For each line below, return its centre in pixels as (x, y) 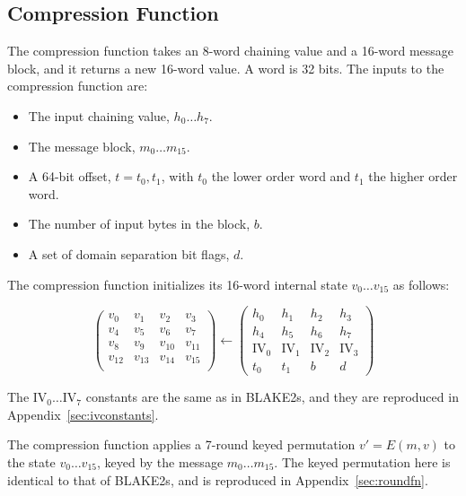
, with (177, 176)
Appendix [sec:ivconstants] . (83, 414)
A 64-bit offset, (70, 176)
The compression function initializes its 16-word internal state (177, 284)
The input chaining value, (99, 115)
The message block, (82, 146)
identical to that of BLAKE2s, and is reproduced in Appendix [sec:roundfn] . (218, 479)
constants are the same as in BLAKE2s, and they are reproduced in (272, 397)
